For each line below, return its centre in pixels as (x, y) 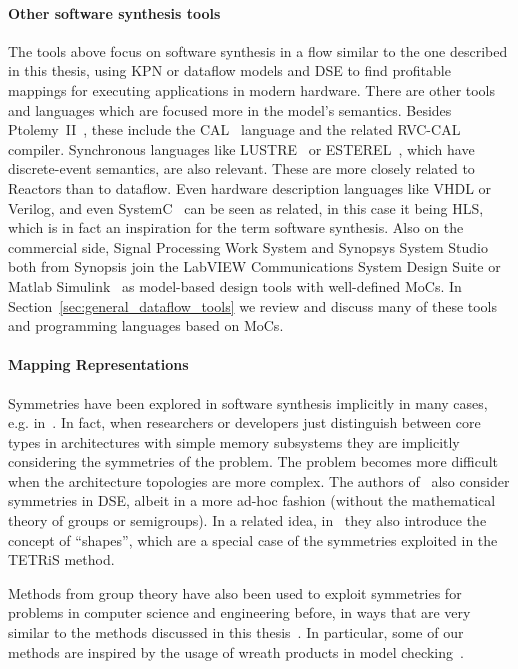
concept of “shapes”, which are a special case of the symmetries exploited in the (253, 539)
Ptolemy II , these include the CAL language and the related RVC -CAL (234, 129)
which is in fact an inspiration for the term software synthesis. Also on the (236, 227)
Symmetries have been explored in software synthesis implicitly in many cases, (248, 402)
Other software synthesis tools (114, 12)
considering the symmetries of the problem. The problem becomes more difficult (253, 461)
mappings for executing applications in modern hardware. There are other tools (252, 89)
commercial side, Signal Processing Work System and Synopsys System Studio (248, 246)
